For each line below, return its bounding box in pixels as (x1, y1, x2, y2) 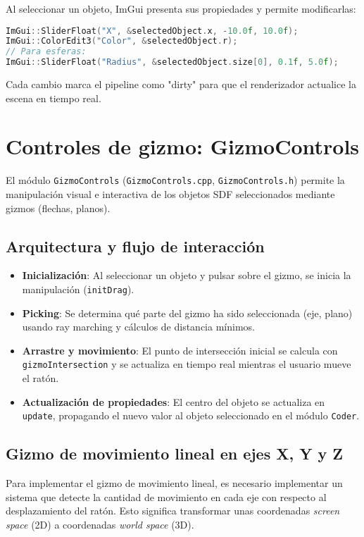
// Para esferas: (6, 47, 87, 57)
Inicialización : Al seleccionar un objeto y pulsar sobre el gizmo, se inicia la (22, 268, 351, 283)
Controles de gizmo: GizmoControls (6, 132, 360, 161)
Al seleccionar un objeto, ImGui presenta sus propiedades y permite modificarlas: (6, 1, 356, 16)
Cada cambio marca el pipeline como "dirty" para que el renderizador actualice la (6, 77, 356, 92)
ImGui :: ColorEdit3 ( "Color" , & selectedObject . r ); (6, 36, 238, 47)
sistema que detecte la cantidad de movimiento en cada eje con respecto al (6, 489, 327, 504)
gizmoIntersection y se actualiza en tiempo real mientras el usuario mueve (22, 357, 351, 371)
